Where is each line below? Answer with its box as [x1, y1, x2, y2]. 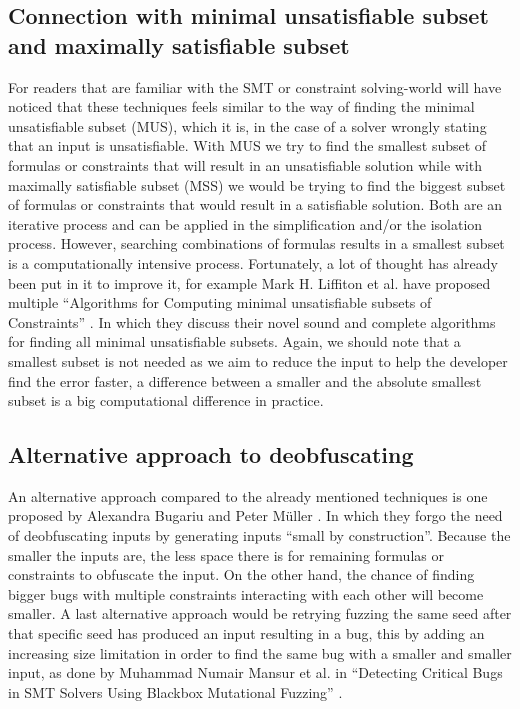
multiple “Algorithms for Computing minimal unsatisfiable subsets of [8, 292, 432, 313]
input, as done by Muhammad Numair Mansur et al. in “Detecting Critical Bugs [8, 662, 503, 683]
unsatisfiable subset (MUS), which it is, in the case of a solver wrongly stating [8, 115, 487, 136]
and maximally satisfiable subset [8, 29, 350, 60]
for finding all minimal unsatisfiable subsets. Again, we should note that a [8, 331, 461, 352]
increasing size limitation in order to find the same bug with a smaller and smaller [8, 642, 512, 663]
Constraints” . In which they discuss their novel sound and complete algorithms [8, 311, 496, 332]
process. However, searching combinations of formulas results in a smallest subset [8, 233, 505, 254]
